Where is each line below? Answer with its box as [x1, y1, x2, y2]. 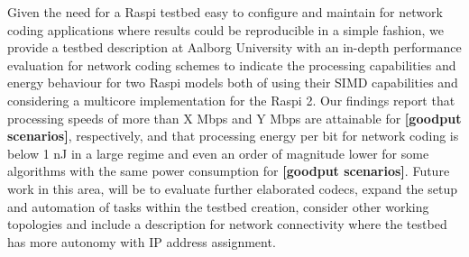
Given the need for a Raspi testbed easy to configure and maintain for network [7, 3, 443, 21]
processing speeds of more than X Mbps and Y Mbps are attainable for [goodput [7, 108, 462, 127]
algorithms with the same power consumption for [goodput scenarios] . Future [7, 161, 450, 180]
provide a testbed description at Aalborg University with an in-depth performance [7, 38, 462, 57]
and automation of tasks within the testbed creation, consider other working [7, 197, 429, 216]
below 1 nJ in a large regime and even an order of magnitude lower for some [7, 143, 429, 162]
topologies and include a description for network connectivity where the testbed [7, 215, 447, 234]
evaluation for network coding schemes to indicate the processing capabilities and [7, 55, 456, 74]
